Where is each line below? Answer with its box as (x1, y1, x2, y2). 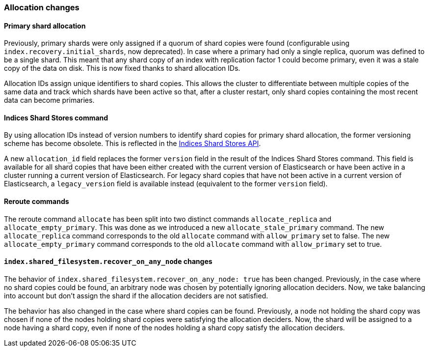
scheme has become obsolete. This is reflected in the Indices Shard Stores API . (4, 139, 261, 148)
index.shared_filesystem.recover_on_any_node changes (4, 257, 213, 266)
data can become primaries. (4, 96, 95, 105)
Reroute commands (4, 197, 69, 206)
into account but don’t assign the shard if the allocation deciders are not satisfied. (4, 291, 268, 300)
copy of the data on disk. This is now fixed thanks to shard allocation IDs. (4, 64, 241, 73)
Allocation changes (4, 2, 80, 12)
